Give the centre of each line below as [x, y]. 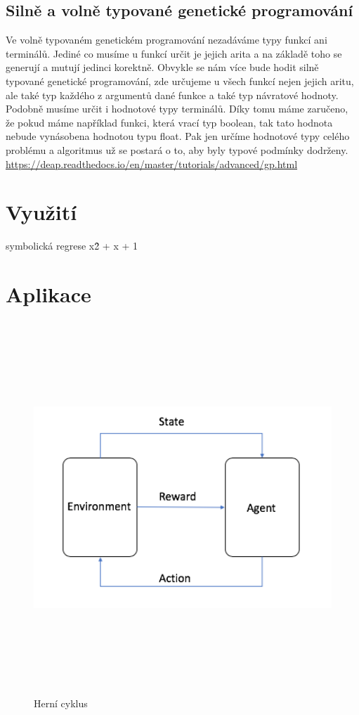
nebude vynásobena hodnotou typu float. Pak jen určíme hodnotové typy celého [178, 136]
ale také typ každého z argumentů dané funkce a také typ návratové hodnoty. [172, 95]
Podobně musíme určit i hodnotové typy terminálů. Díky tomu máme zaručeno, [177, 109]
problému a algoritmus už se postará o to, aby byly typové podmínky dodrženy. [177, 149]
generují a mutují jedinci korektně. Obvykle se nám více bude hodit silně [162, 67]
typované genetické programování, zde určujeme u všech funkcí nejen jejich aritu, [180, 80]
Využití [41, 212]
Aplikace [48, 294]
